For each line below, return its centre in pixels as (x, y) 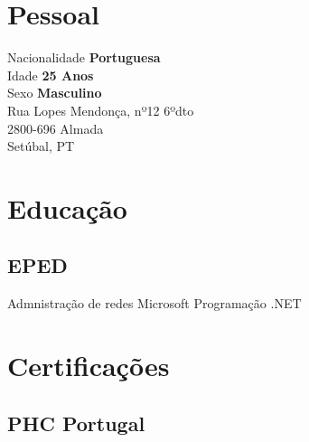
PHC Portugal (76, 423)
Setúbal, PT (41, 146)
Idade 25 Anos (51, 75)
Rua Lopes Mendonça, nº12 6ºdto (101, 110)
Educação (67, 207)
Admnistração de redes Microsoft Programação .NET (154, 303)
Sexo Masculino (55, 93)
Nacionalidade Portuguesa (84, 57)
